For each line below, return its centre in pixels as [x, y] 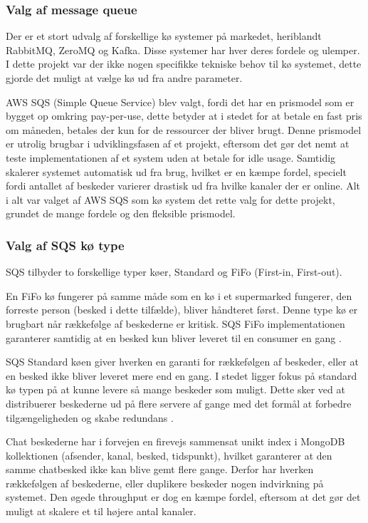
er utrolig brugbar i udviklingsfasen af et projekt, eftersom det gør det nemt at [178, 144]
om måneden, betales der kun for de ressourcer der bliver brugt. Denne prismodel [184, 129]
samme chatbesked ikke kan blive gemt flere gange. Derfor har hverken [160, 469]
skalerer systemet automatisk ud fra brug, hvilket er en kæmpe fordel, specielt [176, 171]
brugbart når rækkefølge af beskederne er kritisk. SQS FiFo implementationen [175, 323]
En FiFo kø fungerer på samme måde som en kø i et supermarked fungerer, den [179, 295]
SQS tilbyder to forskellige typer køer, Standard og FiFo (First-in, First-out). [174, 272]
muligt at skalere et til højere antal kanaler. [101, 511]
